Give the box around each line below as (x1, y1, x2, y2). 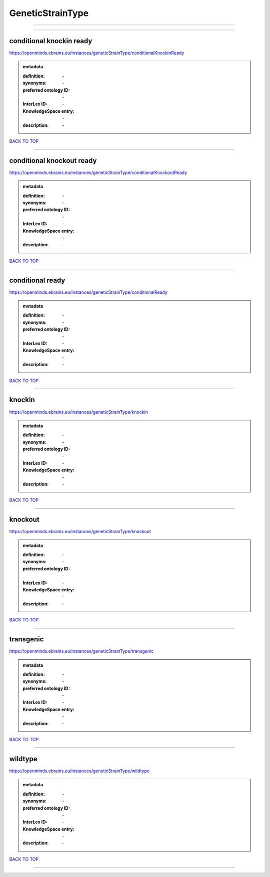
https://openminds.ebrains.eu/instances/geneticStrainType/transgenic (9, 648, 154, 654)
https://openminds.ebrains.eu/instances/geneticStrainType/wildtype (9, 768, 150, 774)
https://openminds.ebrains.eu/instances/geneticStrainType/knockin (9, 409, 148, 415)
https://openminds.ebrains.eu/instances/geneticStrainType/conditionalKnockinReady (9, 50, 184, 56)
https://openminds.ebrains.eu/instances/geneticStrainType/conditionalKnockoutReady (9, 169, 187, 176)
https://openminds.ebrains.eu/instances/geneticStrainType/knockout (9, 529, 151, 535)
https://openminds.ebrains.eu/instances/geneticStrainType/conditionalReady (9, 289, 167, 295)
